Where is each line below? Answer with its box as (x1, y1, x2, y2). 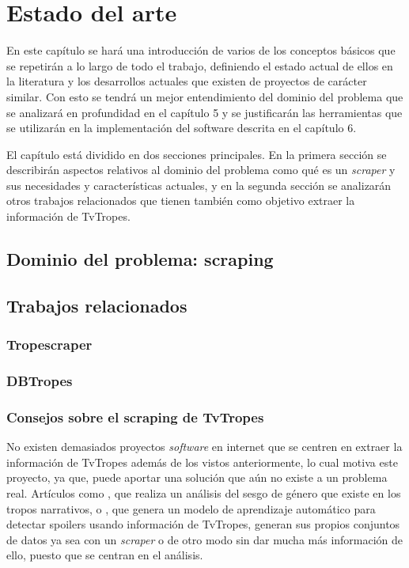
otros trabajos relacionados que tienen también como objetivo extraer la (6, 192, 355, 209)
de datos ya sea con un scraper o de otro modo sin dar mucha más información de (6, 531, 403, 547)
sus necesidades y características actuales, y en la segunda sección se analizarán (6, 176, 392, 193)
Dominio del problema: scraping (6, 247, 274, 271)
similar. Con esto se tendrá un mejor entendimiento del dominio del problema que (6, 88, 403, 104)
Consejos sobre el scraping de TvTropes (6, 407, 264, 426)
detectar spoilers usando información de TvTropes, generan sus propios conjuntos (6, 516, 400, 532)
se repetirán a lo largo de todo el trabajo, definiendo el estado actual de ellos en (6, 57, 393, 74)
